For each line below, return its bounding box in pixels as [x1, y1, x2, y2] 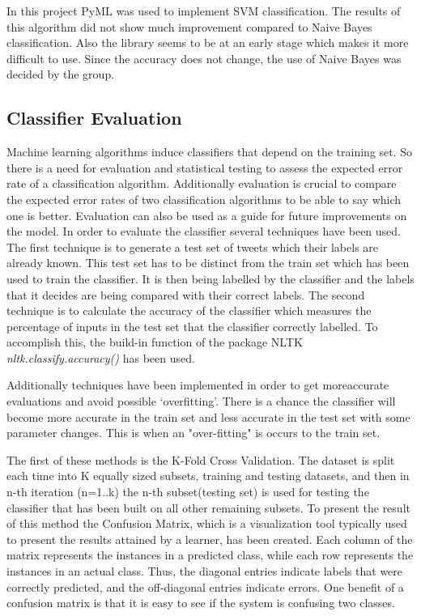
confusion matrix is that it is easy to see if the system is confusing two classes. [6, 594, 395, 611]
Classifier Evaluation [6, 105, 182, 130]
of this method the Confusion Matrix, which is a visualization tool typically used [6, 515, 407, 532]
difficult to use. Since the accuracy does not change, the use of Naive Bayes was [6, 49, 402, 66]
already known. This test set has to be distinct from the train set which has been [6, 254, 410, 271]
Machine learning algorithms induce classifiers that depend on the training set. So [6, 143, 413, 160]
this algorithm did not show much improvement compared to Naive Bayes [6, 18, 372, 35]
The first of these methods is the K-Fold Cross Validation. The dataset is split [6, 451, 395, 468]
